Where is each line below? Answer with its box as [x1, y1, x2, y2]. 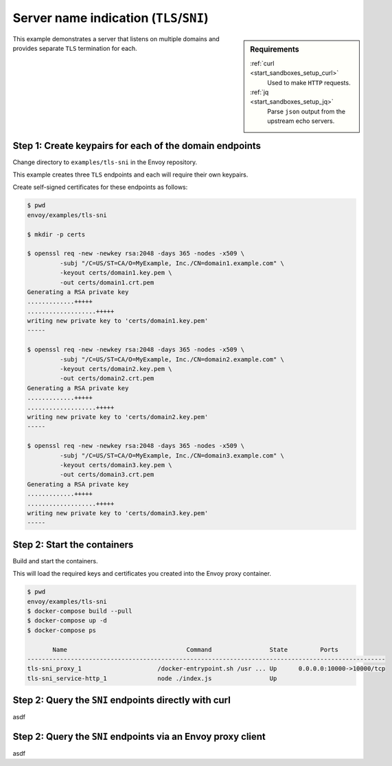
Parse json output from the [267, 107, 346, 115]
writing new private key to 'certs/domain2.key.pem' [27, 413, 209, 420]
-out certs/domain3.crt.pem [59, 471, 154, 479]
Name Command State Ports [52, 646, 339, 653]
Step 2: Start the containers [12, 539, 134, 550]
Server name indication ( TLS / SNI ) [12, 10, 209, 25]
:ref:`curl [250, 59, 275, 67]
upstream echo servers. [267, 117, 335, 125]
